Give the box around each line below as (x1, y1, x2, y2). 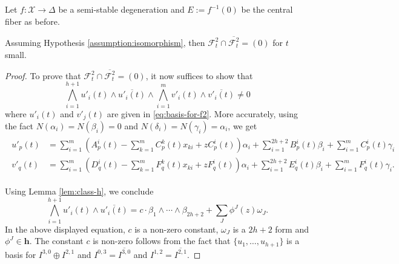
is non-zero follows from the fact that (93, 234, 231, 247)
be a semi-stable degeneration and (58, 3, 185, 15)
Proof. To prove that (5, 69, 81, 82)
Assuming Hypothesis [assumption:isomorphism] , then (5, 36, 205, 48)
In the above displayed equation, (5, 222, 125, 235)
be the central (241, 3, 293, 15)
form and (275, 222, 309, 235)
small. (5, 48, 27, 60)
